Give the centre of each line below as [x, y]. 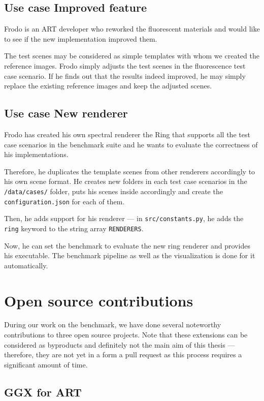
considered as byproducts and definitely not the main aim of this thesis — [120, 344]
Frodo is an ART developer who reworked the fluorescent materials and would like [132, 29]
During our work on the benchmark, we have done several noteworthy [113, 325]
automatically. [26, 265]
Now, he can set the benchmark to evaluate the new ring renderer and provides [127, 245]
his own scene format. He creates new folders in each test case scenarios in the [126, 181]
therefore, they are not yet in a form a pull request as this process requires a [123, 354]
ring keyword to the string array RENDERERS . [74, 228]
